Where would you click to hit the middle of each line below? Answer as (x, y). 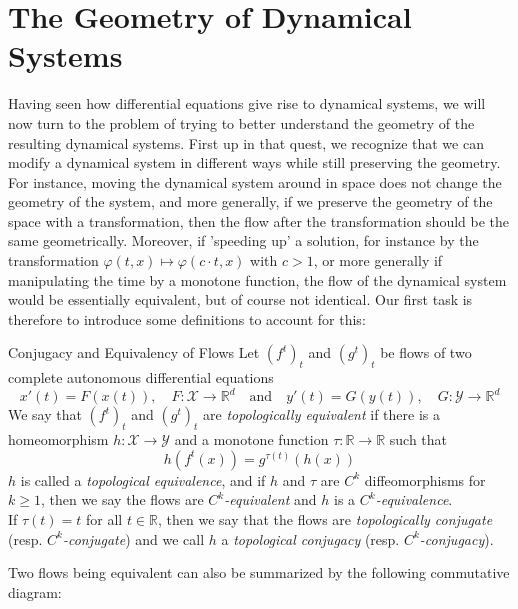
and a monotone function (251, 439)
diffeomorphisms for (425, 479)
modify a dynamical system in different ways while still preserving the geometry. (254, 162)
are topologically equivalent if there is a (321, 414)
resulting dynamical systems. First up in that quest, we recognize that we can (246, 142)
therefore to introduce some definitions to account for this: (187, 318)
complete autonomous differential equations (141, 377)
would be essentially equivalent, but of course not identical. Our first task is (240, 299)
